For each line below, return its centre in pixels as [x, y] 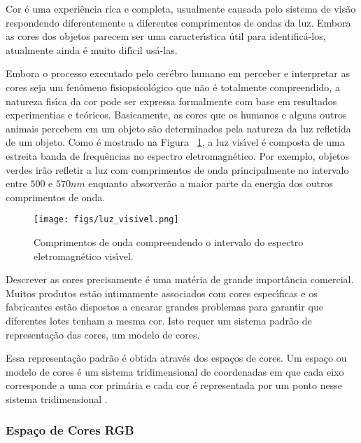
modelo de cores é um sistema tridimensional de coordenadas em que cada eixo [175, 371]
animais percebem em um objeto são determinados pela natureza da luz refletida [178, 128]
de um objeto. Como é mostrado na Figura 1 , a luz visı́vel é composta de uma [175, 142]
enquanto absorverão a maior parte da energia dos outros [211, 183]
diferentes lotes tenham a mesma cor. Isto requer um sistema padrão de [159, 320]
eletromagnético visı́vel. [84, 255]
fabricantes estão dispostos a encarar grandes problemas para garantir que [164, 307]
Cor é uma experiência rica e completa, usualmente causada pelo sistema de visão [181, 8]
